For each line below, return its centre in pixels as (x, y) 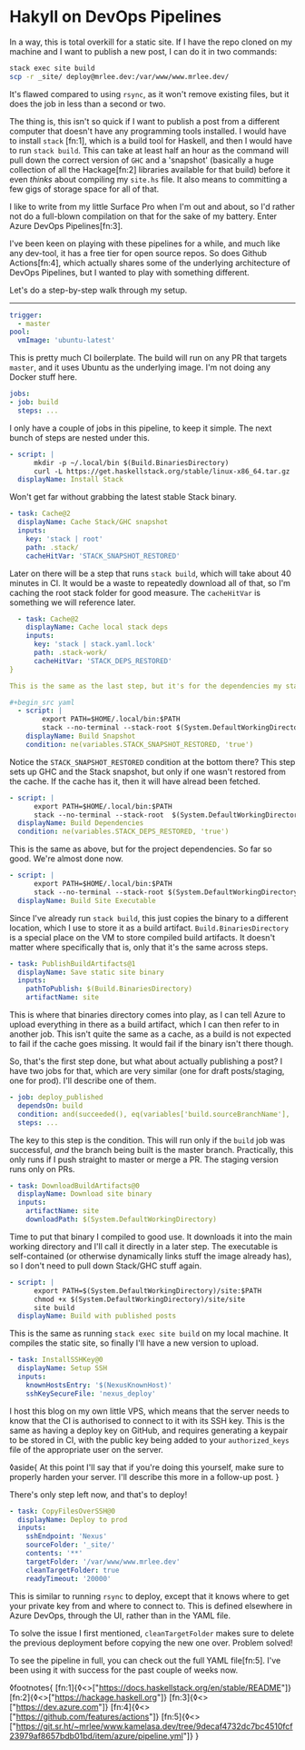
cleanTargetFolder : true (73, 1570)
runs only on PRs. (42, 1168)
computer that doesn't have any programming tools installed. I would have (148, 131)
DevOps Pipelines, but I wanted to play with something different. (129, 272)
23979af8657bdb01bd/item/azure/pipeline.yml (96, 1735)
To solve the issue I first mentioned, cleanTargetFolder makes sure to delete (152, 1633)
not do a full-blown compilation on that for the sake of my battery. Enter (143, 216)
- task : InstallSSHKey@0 (56, 1360)
